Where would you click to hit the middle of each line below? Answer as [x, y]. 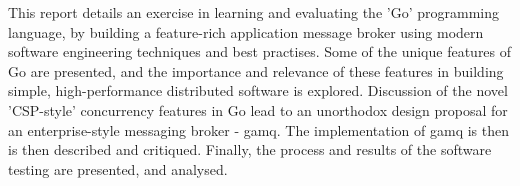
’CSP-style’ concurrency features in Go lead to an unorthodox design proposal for [258, 109]
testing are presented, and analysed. [118, 168]
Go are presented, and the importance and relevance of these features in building [256, 70]
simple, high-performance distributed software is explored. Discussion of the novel [258, 90]
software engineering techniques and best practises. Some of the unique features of [260, 51]
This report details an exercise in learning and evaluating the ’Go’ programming [253, 12]
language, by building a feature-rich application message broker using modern [246, 31]
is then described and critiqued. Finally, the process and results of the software [250, 149]
